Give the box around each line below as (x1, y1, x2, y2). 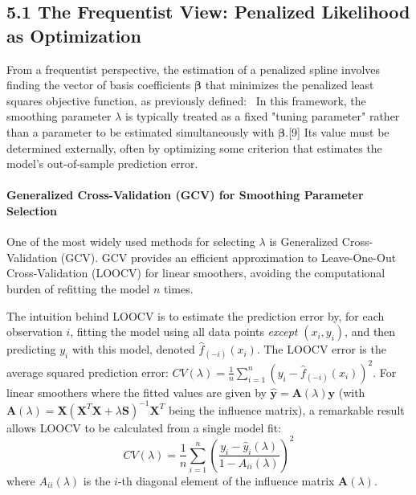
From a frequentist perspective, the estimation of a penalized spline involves (6, 60, 381, 77)
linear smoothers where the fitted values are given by (6, 383, 267, 400)
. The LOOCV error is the (256, 341, 386, 358)
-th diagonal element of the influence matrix (117, 472, 335, 489)
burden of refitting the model (6, 280, 150, 297)
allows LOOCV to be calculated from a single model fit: (6, 419, 282, 436)
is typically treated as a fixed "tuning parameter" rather (124, 108, 400, 125)
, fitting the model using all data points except (70, 323, 298, 340)
